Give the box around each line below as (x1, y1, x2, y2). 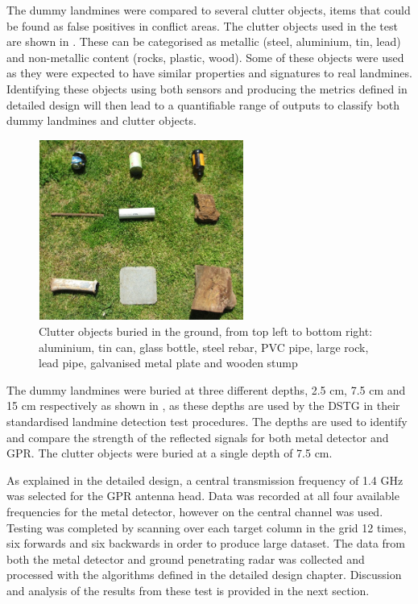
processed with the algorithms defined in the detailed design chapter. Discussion (6, 566, 402, 583)
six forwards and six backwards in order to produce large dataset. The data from (6, 535, 405, 552)
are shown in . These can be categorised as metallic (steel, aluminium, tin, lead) (6, 33, 401, 50)
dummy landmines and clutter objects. (6, 112, 197, 129)
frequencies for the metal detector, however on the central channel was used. (6, 503, 383, 519)
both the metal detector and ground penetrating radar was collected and (6, 550, 365, 567)
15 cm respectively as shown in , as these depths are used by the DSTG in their (6, 397, 400, 414)
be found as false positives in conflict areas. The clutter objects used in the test (6, 17, 398, 34)
